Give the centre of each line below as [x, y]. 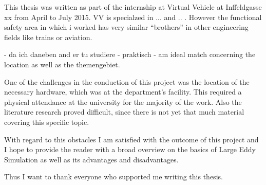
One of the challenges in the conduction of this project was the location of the [127, 81]
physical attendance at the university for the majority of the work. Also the [123, 101]
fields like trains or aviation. [48, 37]
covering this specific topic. [47, 122]
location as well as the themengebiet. [62, 64]
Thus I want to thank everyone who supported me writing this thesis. [113, 177]
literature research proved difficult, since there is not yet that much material [124, 112]
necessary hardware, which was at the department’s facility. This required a [123, 92]
